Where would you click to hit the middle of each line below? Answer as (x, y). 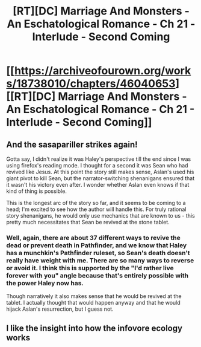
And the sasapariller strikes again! (72, 144)
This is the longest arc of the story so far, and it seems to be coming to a (96, 203)
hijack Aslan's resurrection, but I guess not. (60, 309)
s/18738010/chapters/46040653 (91, 84)
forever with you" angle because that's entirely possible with (97, 275)
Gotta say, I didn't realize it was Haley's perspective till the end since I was (99, 159)
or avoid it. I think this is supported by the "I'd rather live (90, 268)
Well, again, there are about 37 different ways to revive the (93, 238)
